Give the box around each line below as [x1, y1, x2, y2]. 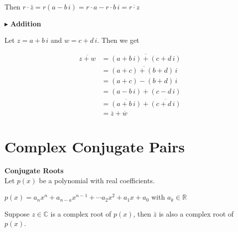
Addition [10, 18, 41, 28]
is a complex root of [50, 208, 112, 219]
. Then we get [97, 35, 139, 45]
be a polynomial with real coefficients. [39, 175, 155, 185]
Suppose [4, 208, 30, 219]
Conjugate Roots [4, 165, 64, 175]
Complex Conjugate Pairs [4, 136, 185, 157]
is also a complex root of [159, 208, 234, 219]
